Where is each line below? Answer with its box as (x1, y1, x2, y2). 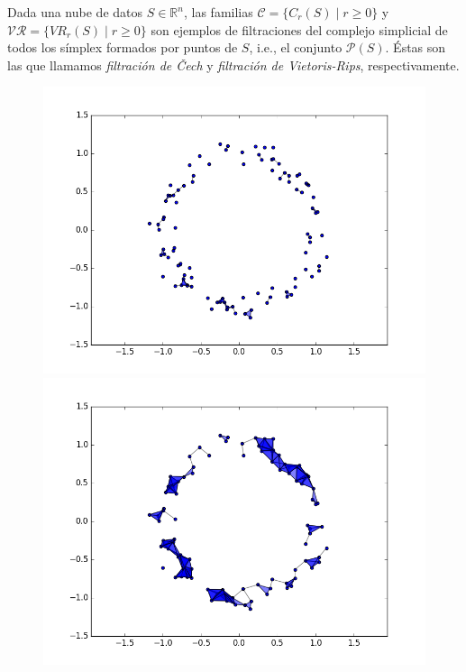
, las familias (183, 3, 253, 21)
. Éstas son (385, 38, 446, 57)
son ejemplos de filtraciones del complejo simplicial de (151, 20, 448, 39)
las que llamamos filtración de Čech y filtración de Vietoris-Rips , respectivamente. (7, 55, 460, 74)
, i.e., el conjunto (249, 38, 343, 57)
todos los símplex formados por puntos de (7, 38, 238, 57)
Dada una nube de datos (7, 3, 143, 21)
